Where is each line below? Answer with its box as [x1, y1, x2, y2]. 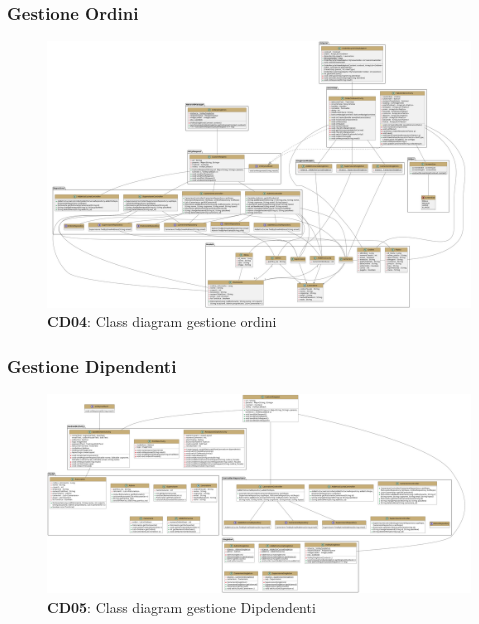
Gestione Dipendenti [7, 353, 177, 378]
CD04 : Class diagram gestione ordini [47, 311, 277, 332]
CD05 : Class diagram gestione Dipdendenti [47, 596, 316, 617]
